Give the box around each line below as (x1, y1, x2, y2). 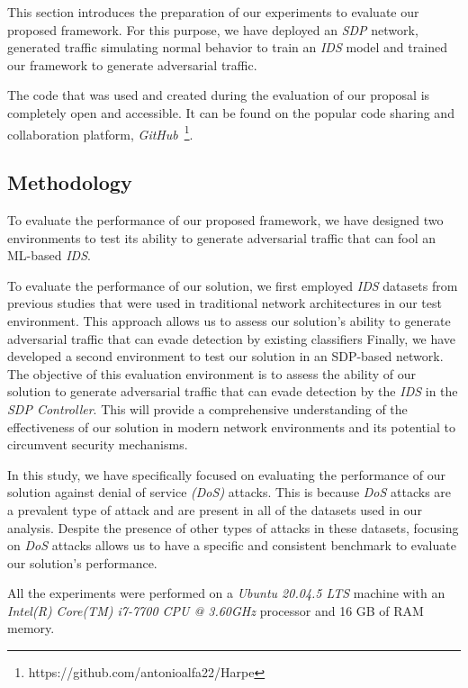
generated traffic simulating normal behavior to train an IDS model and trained (7, 38, 447, 57)
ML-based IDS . (7, 246, 91, 265)
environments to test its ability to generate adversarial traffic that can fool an (7, 228, 436, 247)
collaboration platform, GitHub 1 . (7, 122, 193, 143)
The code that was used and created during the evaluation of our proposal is (7, 86, 430, 104)
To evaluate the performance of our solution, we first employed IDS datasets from (7, 276, 458, 294)
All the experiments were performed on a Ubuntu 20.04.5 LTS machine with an (7, 584, 445, 602)
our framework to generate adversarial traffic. (7, 55, 257, 74)
